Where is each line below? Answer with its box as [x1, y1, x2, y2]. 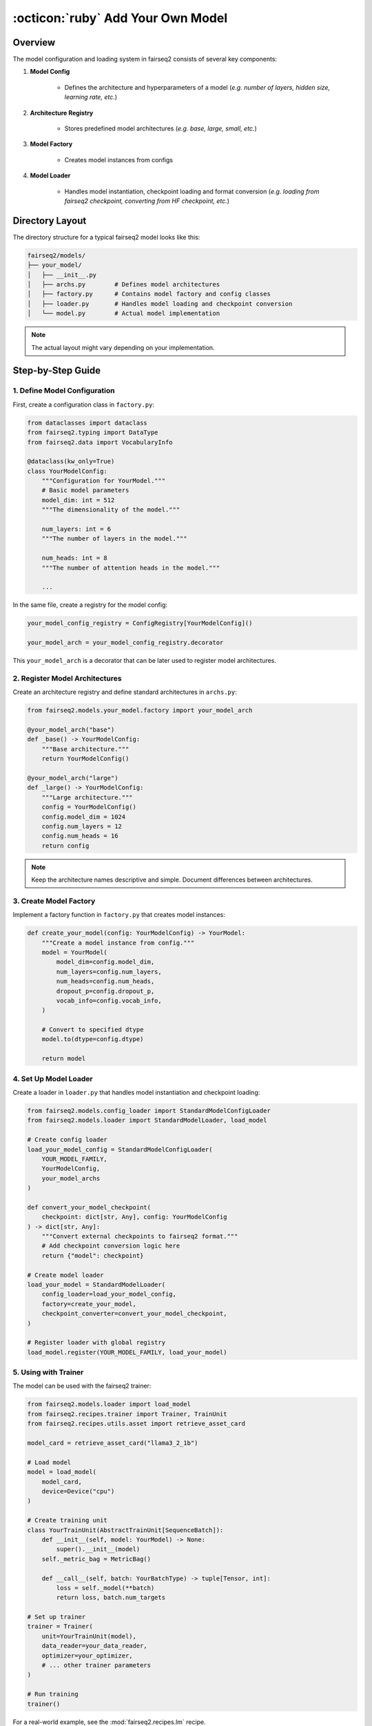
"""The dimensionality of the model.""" [41, 506, 180, 514]
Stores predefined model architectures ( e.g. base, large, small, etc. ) [64, 124, 258, 133]
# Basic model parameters [41, 487, 130, 494]
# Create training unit [27, 1516, 108, 1524]
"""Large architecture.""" [41, 793, 134, 801]
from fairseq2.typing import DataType [27, 429, 158, 436]
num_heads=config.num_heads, [56, 978, 155, 985]
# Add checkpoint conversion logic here [41, 1242, 180, 1250]
